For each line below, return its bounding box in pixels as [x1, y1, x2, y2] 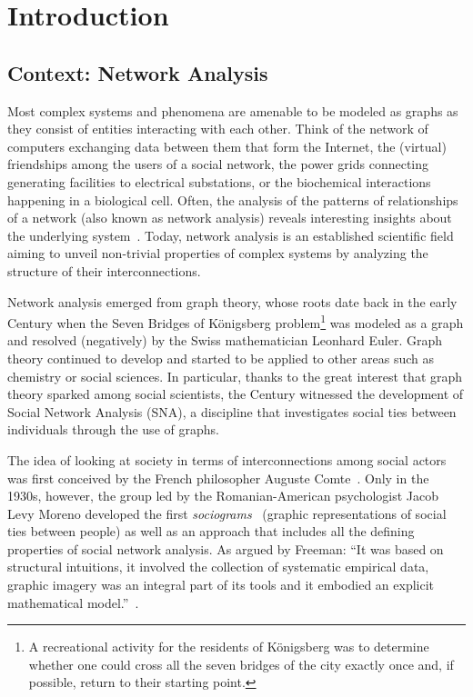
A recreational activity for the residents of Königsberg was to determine [28, 637, 429, 656]
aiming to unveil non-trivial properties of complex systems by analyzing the [7, 244, 428, 263]
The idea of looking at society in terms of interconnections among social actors [7, 450, 447, 469]
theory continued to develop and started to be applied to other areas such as [7, 348, 435, 367]
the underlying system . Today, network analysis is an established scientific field [7, 225, 454, 244]
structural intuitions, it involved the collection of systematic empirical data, [7, 557, 429, 576]
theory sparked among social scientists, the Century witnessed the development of [7, 384, 464, 403]
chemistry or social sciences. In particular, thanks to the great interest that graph [7, 366, 463, 385]
